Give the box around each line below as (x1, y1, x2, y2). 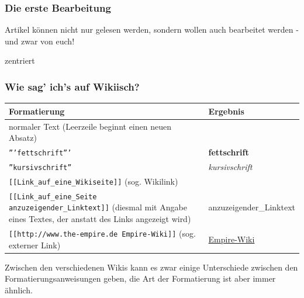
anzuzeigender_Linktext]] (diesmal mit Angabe (9, 201, 187, 213)
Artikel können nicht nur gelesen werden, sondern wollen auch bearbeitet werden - (5, 23, 299, 36)
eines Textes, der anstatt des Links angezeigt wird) (9, 213, 191, 225)
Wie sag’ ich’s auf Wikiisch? (5, 79, 140, 93)
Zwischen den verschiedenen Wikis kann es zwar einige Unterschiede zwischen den (5, 261, 298, 273)
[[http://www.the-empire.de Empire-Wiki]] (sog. (9, 227, 196, 239)
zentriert (5, 54, 35, 67)
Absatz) (9, 131, 37, 144)
